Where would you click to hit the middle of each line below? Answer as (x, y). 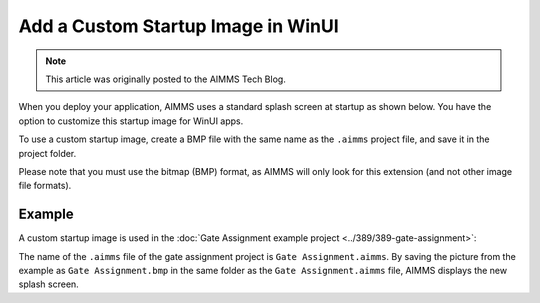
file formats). (45, 186)
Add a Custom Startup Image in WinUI (178, 26)
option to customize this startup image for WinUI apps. (131, 121)
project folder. (47, 153)
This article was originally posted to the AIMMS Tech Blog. (166, 79)
